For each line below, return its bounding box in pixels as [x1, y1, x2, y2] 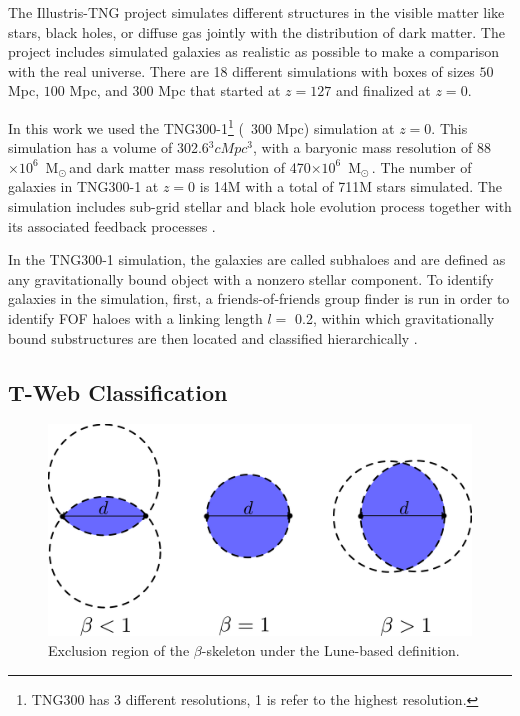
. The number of [371, 156, 472, 177]
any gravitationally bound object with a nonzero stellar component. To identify [8, 268, 494, 289]
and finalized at [335, 80, 431, 101]
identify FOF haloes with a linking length [8, 307, 263, 328]
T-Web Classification [8, 376, 228, 407]
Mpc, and [69, 80, 128, 101]
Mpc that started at [158, 80, 281, 101]
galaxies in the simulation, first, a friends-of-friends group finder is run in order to [8, 288, 510, 309]
